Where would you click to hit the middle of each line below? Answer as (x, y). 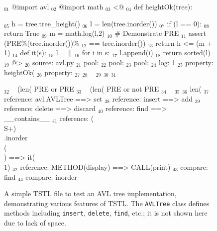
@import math (81, 6)
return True (22, 33)
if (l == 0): (184, 23)
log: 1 (167, 62)
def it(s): (33, 53)
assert (198, 33)
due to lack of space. (35, 223)
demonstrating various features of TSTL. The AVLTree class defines (107, 203)
